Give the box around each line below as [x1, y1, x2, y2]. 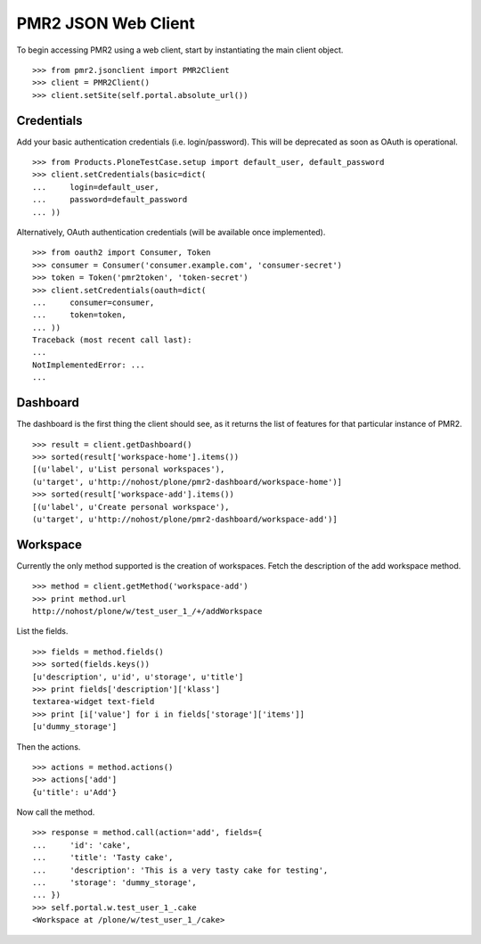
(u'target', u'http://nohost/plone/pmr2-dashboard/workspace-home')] [32, 477, 343, 487]
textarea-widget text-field [32, 696, 155, 707]
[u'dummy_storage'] [32, 722, 118, 732]
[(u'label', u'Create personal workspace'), [32, 502, 231, 512]
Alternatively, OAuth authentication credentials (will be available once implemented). [16, 226, 326, 237]
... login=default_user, [32, 182, 159, 192]
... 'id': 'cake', [32, 840, 132, 850]
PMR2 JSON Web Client [16, 13, 196, 33]
